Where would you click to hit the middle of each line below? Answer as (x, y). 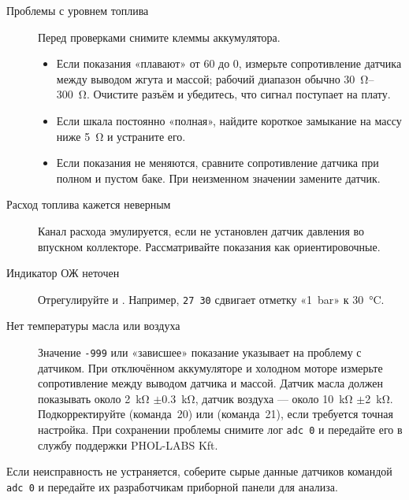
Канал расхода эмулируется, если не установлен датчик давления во (201, 230)
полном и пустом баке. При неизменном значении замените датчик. (218, 178)
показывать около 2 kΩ (94, 398)
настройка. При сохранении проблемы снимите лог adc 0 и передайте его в (220, 429)
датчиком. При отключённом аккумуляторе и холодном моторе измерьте (210, 367)
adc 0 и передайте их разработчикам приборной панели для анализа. (172, 486)
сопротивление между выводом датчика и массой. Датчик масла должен (211, 383)
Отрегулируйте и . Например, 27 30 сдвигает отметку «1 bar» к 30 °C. (211, 299)
